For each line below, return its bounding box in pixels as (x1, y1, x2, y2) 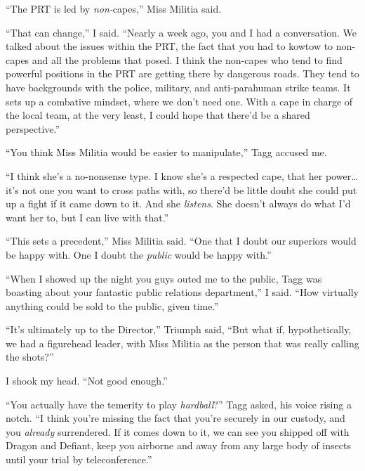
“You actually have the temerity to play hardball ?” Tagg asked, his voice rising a (6, 396, 352, 411)
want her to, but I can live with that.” (6, 209, 169, 224)
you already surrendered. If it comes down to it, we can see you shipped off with (6, 424, 350, 439)
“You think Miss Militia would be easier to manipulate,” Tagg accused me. (6, 145, 327, 160)
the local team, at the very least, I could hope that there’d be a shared (6, 108, 310, 122)
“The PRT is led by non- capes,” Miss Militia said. (6, 1, 222, 15)
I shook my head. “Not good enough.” (6, 373, 168, 388)
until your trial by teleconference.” (6, 452, 152, 467)
